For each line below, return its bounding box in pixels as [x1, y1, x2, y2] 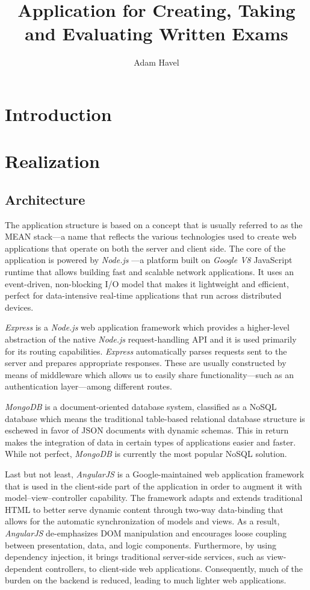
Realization [5, 149, 100, 173]
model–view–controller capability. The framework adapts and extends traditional [5, 491, 303, 504]
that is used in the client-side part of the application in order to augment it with [5, 479, 302, 492]
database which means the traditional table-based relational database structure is [5, 412, 305, 424]
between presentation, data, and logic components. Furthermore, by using [5, 538, 276, 551]
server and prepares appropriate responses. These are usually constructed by [5, 356, 287, 369]
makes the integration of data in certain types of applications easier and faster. [5, 435, 296, 448]
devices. [5, 300, 34, 313]
